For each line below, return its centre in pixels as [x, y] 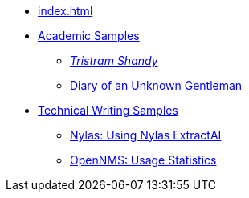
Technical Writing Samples [108, 110]
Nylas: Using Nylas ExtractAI [146, 135]
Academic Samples [89, 36]
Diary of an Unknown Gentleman [156, 85]
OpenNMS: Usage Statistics [143, 160]
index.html [65, 11]
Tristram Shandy [114, 61]
